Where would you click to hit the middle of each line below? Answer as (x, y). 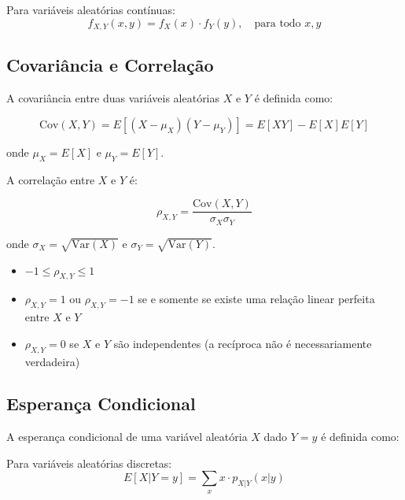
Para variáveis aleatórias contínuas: (91, 9)
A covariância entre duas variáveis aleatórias (113, 98)
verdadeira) (52, 361)
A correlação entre (51, 179)
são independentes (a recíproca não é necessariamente (243, 343)
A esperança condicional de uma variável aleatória (127, 437)
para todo (278, 23)
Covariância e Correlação (110, 65)
